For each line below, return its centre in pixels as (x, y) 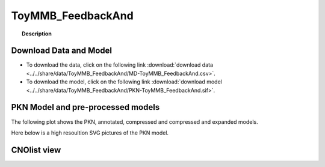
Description (37, 34)
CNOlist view (36, 150)
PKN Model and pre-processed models (85, 107)
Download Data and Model (62, 51)
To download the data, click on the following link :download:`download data (120, 65)
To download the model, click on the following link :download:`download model (124, 82)
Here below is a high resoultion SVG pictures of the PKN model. (90, 133)
